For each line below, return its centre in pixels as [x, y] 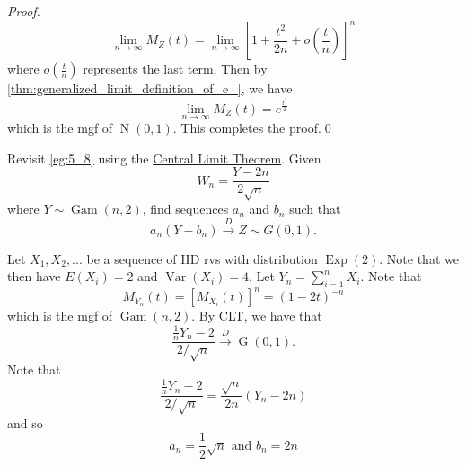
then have [34, 276]
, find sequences [185, 209]
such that [315, 209]
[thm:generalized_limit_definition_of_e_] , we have [150, 88]
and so [25, 422]
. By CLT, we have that [257, 316]
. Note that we [419, 258]
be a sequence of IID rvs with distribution [202, 258]
